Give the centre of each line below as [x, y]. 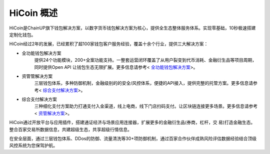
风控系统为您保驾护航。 [33, 146]
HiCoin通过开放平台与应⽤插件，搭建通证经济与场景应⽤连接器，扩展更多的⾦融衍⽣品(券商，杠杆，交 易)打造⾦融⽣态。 [132, 123]
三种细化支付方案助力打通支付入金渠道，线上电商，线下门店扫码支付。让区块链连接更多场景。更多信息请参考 [146, 106]
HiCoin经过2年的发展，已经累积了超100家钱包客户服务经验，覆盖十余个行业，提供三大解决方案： [109, 44]
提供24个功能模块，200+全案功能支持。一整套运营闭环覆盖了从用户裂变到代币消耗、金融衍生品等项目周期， [145, 60]
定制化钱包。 [22, 34]
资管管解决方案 [37, 76]
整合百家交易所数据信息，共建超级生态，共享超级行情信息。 [70, 129]
